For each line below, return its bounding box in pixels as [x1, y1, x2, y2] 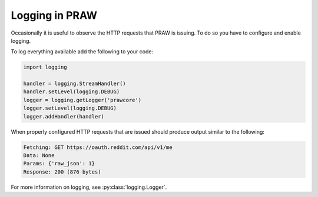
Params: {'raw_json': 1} [23, 160, 95, 167]
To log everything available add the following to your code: [11, 48, 153, 55]
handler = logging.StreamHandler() [23, 80, 126, 87]
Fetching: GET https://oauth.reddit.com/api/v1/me [23, 144, 173, 151]
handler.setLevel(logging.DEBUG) [23, 89, 120, 95]
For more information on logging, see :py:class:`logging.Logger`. [11, 184, 167, 191]
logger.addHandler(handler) [23, 113, 104, 120]
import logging [23, 64, 67, 70]
